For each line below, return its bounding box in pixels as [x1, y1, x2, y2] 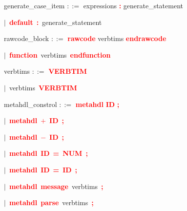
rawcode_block [4, 33, 49, 43]
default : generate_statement [9, 17, 102, 27]
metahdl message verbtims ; [9, 181, 104, 191]
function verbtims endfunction [9, 49, 111, 60]
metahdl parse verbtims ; [9, 197, 94, 208]
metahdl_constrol [4, 99, 57, 109]
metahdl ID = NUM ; [9, 148, 88, 158]
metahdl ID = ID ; [9, 164, 78, 174]
